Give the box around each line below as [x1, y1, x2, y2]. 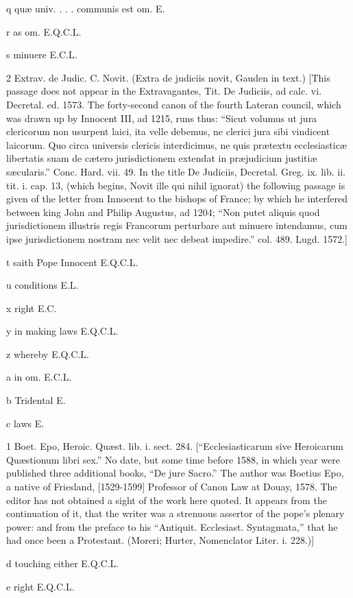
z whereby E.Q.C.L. [6, 346, 89, 361]
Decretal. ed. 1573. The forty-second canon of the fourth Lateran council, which [6, 97, 341, 111]
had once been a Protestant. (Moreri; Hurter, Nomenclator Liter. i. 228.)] [6, 533, 315, 547]
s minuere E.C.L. [6, 47, 77, 62]
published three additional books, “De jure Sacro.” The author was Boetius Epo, [6, 466, 344, 480]
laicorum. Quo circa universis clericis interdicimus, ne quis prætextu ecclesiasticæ [6, 137, 347, 152]
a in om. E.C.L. [6, 370, 72, 384]
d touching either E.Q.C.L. [6, 556, 119, 570]
